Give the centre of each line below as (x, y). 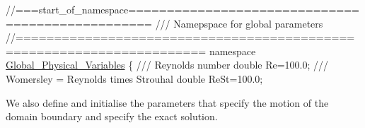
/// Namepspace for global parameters (239, 23)
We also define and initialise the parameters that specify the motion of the (167, 102)
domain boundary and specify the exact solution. (112, 116)
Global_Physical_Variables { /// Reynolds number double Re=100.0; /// (167, 65)
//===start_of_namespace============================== (183, 9)
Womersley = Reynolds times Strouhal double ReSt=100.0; (134, 78)
